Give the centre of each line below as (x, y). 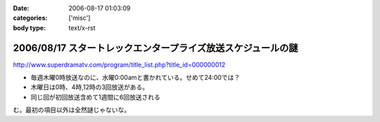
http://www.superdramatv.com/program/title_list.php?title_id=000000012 (119, 65)
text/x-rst (82, 27)
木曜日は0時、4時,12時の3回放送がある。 (90, 87)
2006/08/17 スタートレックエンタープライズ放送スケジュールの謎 (156, 48)
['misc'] (80, 18)
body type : (29, 27)
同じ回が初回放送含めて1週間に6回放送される (96, 97)
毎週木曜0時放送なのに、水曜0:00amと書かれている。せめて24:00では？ (135, 78)
